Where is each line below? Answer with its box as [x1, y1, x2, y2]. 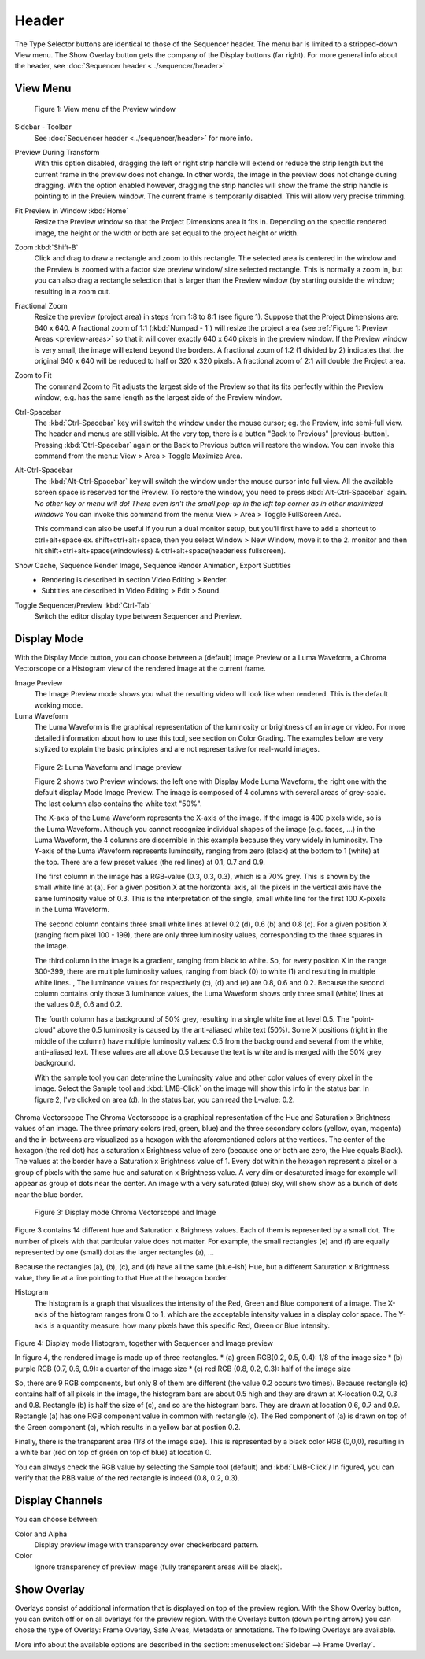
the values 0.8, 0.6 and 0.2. [34, 999, 123, 1009]
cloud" [34, 1025, 57, 1035]
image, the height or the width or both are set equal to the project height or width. [34, 228, 299, 238]
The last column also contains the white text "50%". [34, 799, 202, 808]
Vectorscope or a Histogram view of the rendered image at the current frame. [14, 663, 267, 673]
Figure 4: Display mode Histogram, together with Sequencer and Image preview [14, 1338, 273, 1347]
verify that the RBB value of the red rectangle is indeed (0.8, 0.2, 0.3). [14, 1473, 240, 1483]
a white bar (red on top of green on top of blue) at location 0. [14, 1448, 212, 1458]
